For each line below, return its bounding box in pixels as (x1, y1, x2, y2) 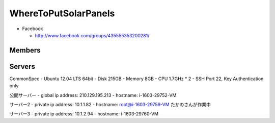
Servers (9, 62, 36, 71)
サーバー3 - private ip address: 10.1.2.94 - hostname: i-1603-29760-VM (9, 111, 159, 117)
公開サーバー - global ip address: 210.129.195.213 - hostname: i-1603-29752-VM (9, 92, 177, 98)
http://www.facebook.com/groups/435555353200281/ (35, 32, 150, 38)
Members (9, 46, 41, 55)
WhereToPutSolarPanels (9, 8, 115, 19)
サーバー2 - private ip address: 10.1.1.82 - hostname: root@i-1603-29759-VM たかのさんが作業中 (9, 102, 211, 108)
